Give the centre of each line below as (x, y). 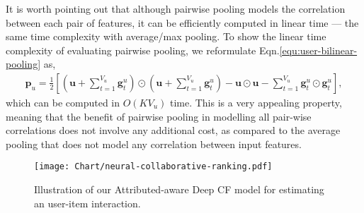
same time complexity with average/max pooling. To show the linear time (166, 36)
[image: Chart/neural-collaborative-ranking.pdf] (153, 167)
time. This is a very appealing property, (256, 102)
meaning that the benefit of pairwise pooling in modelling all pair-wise (159, 116)
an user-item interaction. (87, 203)
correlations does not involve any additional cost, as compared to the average (173, 130)
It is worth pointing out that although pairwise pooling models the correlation (176, 8)
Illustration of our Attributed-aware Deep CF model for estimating (179, 189)
